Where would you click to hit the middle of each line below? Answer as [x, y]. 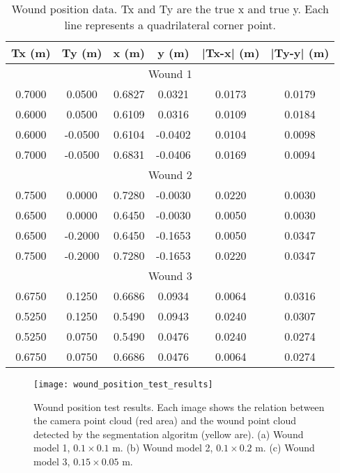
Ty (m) [82, 53]
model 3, [52, 462]
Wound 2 [170, 175]
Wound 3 [170, 276]
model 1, [52, 448]
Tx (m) [31, 53]
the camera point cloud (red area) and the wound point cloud [165, 420]
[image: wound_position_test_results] [123, 385]
